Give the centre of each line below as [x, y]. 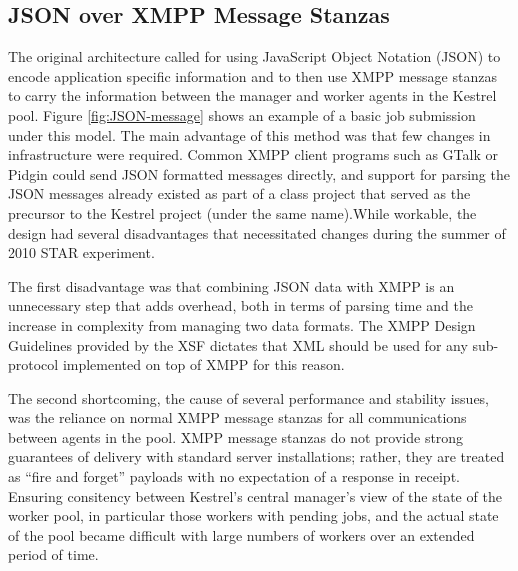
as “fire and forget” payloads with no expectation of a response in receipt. [234, 476]
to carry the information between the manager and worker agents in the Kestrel [252, 95]
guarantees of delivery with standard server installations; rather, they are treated [256, 456]
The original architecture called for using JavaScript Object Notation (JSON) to [254, 56]
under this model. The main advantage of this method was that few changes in [249, 134]
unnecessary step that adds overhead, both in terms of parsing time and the [240, 305]
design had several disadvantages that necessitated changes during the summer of [257, 232]
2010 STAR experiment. [81, 252]
